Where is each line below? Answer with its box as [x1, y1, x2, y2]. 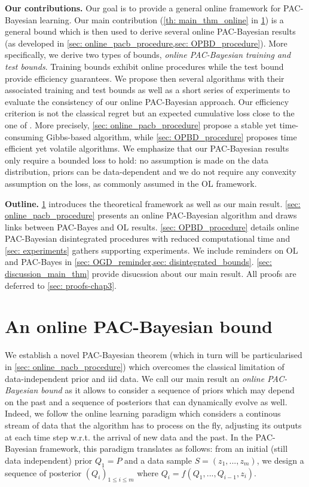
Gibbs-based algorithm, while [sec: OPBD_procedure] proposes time [46, 130, 297, 143]
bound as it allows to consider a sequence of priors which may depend [41, 384, 295, 396]
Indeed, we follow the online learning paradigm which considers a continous [5, 407, 281, 420]
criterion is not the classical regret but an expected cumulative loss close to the [5, 107, 295, 119]
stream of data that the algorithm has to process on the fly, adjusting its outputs [5, 418, 302, 431]
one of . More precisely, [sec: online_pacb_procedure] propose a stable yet [5, 118, 277, 131]
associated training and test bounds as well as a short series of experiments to [5, 84, 290, 96]
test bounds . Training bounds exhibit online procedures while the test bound [5, 60, 284, 72]
